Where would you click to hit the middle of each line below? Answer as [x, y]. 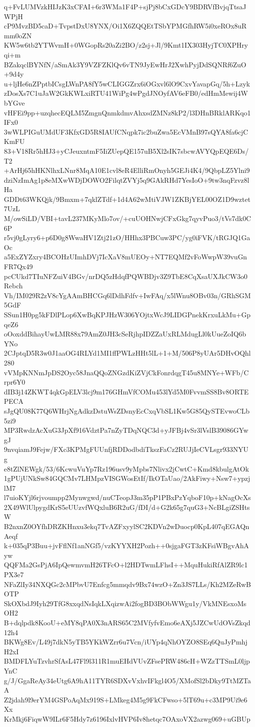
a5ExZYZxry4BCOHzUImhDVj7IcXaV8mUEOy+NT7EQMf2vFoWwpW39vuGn [126, 257]
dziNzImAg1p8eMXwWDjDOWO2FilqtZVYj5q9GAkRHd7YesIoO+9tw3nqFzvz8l [127, 180]
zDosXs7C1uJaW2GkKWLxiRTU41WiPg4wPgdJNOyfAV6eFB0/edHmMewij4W [126, 93]
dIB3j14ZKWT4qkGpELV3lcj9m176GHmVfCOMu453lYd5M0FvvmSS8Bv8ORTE [127, 391]
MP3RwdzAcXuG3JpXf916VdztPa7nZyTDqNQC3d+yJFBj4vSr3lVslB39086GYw [126, 430]
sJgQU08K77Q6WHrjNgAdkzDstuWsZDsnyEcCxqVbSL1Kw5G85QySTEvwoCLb [127, 410]
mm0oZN [18, 35]
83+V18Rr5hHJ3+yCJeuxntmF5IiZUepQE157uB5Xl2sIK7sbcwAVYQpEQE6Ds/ [127, 151]
